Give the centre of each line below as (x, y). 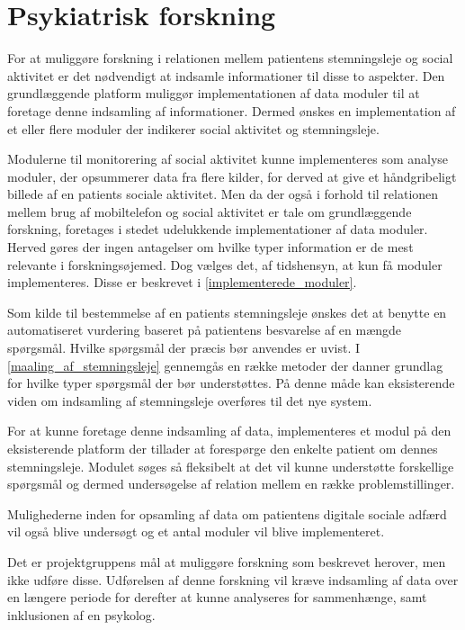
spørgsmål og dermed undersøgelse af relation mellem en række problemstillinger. (231, 484)
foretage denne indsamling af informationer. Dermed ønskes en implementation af (232, 110)
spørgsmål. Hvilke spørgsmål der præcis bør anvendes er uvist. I (183, 348)
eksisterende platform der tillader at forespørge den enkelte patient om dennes (223, 448)
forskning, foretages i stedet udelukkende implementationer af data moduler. (218, 229)
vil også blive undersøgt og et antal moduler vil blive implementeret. (196, 531)
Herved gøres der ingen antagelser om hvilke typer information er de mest (210, 247)
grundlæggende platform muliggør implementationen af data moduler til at (214, 93)
